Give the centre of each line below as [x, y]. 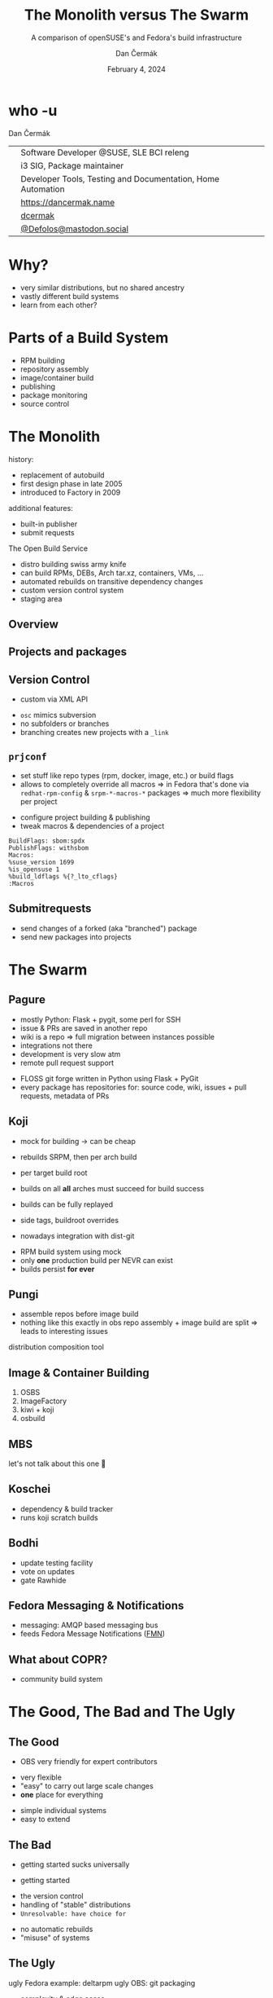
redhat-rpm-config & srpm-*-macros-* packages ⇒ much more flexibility [141, 793]
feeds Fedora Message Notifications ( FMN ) [92, 1634]
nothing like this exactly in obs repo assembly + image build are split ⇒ [139, 1322]
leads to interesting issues [64, 1331]
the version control [52, 1896]
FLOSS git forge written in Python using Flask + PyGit [109, 1078]
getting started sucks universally [75, 1864]
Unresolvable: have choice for [73, 1914]
